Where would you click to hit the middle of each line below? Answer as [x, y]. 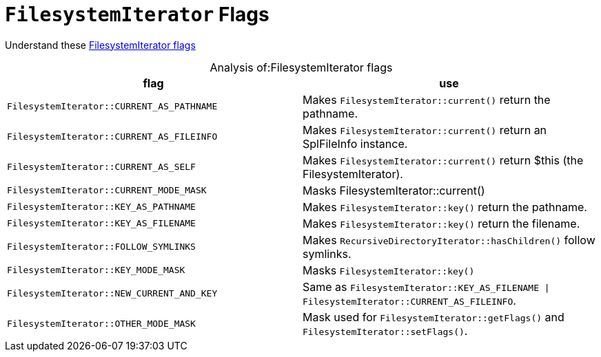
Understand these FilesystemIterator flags [100, 45]
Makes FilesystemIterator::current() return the [427, 99]
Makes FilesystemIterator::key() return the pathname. [445, 207]
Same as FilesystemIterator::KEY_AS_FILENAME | [426, 286]
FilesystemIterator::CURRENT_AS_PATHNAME [112, 107]
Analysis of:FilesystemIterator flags [301, 67]
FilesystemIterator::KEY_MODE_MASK [96, 270]
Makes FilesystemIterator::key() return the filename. [441, 223]
